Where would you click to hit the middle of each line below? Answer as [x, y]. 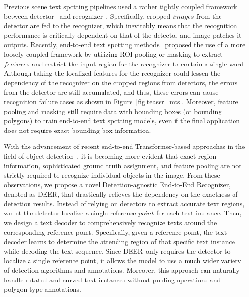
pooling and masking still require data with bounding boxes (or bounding [113, 111]
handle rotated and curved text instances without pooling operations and [112, 279]
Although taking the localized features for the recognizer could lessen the [112, 73]
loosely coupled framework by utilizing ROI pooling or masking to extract [113, 54]
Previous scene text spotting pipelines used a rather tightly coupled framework [121, 6]
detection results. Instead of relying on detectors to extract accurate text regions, [124, 203]
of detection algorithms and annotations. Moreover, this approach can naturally [122, 270]
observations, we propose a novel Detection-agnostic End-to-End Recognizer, [117, 184]
